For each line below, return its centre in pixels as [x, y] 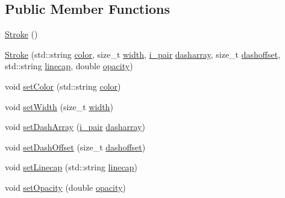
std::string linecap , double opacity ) [69, 66]
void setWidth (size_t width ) [59, 106]
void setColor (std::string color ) [63, 86]
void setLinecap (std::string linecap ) [71, 167]
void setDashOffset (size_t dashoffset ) [75, 147]
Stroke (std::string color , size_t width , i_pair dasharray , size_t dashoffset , [143, 54]
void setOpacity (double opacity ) [65, 187]
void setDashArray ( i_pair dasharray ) [75, 127]
